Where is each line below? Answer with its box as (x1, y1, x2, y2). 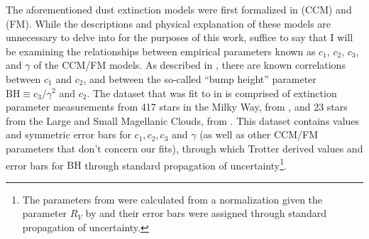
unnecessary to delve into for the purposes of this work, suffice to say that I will (6, 30, 353, 45)
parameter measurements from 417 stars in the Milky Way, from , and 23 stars (6, 99, 348, 114)
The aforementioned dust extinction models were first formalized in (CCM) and (6, 2, 352, 16)
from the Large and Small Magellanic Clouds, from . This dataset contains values (6, 113, 360, 128)
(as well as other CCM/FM (199, 127, 318, 142)
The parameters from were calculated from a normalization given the (22, 191, 323, 206)
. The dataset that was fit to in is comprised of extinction (87, 85, 337, 100)
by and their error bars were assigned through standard (85, 206, 326, 221)
